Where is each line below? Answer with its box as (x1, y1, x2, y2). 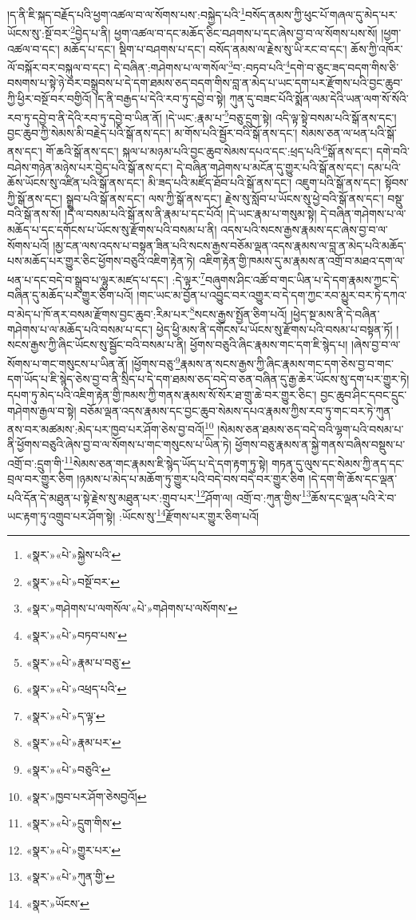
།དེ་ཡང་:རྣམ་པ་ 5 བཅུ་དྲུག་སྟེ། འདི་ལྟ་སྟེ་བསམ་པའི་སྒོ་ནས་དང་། (165, 106, 397, 125)
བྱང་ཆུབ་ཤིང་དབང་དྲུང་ (320, 386, 407, 402)
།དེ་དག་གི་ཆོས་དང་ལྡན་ (308, 470, 398, 487)
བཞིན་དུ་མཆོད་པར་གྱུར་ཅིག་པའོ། (7, 287, 133, 303)
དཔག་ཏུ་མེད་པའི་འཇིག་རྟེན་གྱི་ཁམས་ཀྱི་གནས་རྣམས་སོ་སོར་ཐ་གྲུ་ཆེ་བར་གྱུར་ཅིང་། (7, 386, 317, 402)
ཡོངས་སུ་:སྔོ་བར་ (7, 24, 71, 41)
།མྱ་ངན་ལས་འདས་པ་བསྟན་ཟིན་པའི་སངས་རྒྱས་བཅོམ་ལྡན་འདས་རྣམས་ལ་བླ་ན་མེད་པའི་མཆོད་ (53, 236, 406, 253)
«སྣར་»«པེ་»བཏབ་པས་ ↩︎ (26, 627, 127, 644)
